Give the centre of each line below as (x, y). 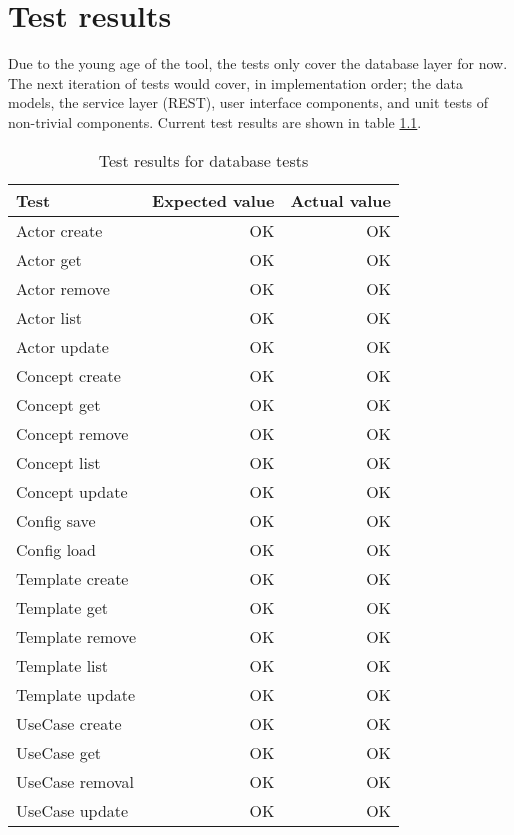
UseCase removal (75, 781)
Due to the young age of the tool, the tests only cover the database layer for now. (258, 63)
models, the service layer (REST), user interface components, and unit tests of (248, 102)
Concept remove (72, 433)
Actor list (49, 317)
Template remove (76, 636)
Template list (62, 665)
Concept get (58, 404)
